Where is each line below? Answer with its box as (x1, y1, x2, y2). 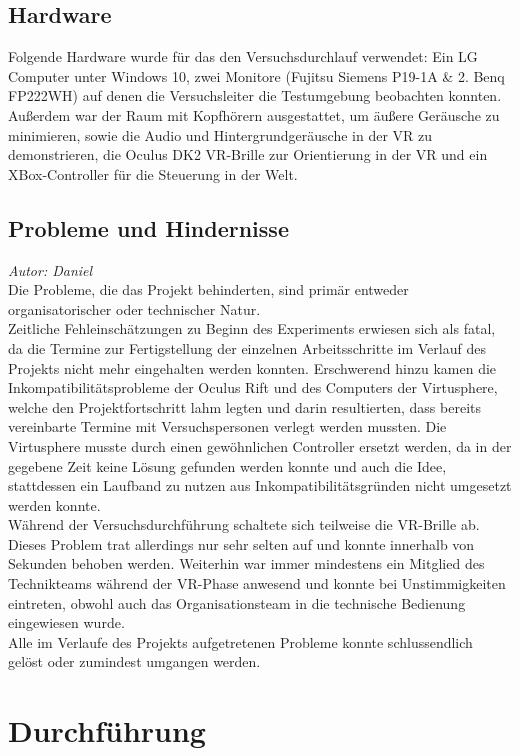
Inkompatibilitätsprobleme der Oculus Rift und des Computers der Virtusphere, (8, 377, 498, 398)
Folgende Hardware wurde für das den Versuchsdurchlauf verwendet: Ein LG (8, 46, 478, 67)
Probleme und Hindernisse (8, 212, 289, 243)
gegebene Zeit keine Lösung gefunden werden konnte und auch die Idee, (8, 455, 447, 476)
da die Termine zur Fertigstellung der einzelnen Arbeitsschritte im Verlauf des (8, 337, 486, 358)
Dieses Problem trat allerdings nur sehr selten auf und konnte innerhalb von (8, 533, 475, 554)
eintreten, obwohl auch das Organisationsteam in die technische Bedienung (8, 592, 466, 613)
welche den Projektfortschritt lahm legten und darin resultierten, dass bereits (8, 396, 481, 417)
